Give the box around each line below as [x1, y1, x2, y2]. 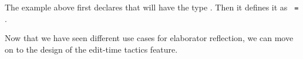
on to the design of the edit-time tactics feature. [5, 43, 178, 55]
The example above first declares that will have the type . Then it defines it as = [5, 1, 299, 13]
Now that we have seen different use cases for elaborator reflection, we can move [5, 32, 294, 44]
